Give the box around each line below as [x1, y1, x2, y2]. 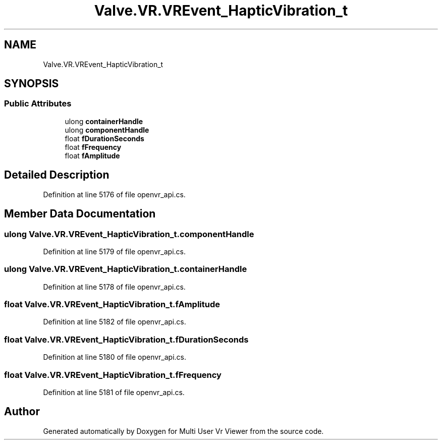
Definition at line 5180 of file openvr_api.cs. [43, 353, 186, 362]
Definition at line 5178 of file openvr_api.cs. [43, 282, 186, 291]
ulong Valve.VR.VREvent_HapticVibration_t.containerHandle [4, 264, 247, 274]
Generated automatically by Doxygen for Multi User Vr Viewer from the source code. [43, 426, 324, 435]
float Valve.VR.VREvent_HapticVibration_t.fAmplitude [4, 299, 220, 309]
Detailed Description [4, 169, 109, 182]
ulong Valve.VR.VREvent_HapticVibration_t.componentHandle [4, 229, 254, 239]
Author [4, 405, 40, 418]
